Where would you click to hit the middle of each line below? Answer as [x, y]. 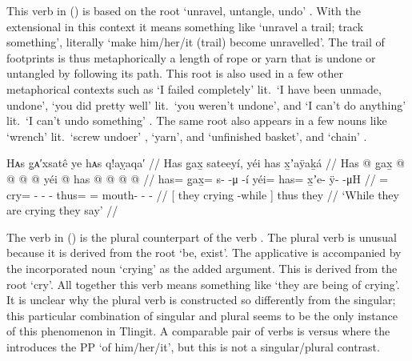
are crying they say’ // [62, 210]
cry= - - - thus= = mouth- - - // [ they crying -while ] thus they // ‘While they [203, 194]
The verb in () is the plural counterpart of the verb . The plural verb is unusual [202, 237]
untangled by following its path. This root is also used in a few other [175, 73]
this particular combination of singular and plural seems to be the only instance [202, 315]
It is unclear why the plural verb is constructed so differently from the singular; [201, 300]
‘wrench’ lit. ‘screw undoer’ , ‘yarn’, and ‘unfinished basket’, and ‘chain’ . [187, 136]
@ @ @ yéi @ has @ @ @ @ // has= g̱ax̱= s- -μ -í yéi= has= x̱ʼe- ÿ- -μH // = [198, 178]
